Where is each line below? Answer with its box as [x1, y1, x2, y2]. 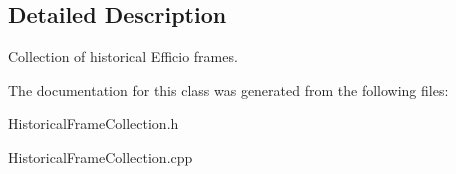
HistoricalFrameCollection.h [8, 113, 179, 134]
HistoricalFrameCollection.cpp [8, 146, 193, 167]
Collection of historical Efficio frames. [8, 46, 238, 67]
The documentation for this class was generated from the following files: [8, 79, 449, 100]
